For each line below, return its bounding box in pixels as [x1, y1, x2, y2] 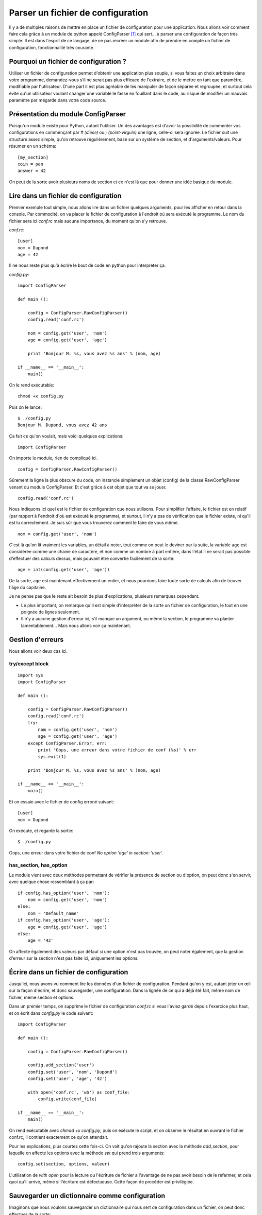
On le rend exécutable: [9, 382, 54, 388]
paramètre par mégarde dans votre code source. [9, 97, 107, 103]
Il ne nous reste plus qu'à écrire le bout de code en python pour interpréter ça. [9, 262, 166, 268]
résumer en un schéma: [9, 143, 57, 149]
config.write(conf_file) [38, 1096, 97, 1102]
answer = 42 [17, 168, 46, 174]
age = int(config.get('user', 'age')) [17, 567, 110, 573]
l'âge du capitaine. [9, 584, 46, 590]
